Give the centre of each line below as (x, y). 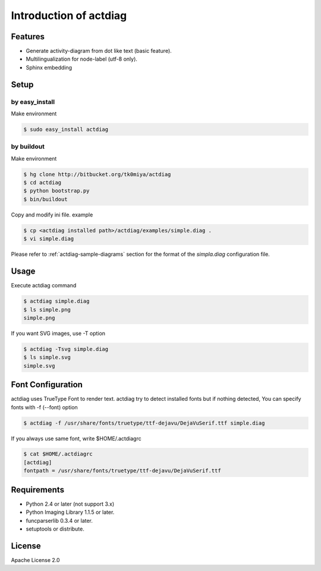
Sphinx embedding (49, 67)
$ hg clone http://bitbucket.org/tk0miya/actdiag (97, 174)
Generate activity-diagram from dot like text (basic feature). (99, 51)
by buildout (28, 147)
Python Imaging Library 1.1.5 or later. (70, 512)
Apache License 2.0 (35, 560)
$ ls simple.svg (47, 357)
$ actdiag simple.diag (56, 301)
